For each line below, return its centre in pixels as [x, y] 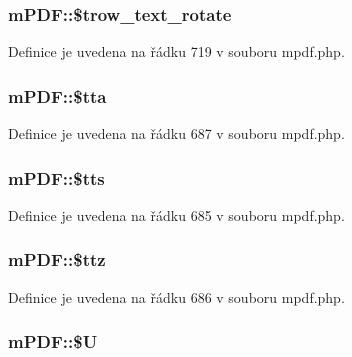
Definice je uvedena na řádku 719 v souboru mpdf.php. [176, 51]
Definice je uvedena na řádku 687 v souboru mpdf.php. [176, 133]
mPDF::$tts [56, 177]
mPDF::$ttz [57, 259]
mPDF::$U [53, 341]
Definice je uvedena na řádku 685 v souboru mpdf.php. [176, 214]
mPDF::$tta [57, 95]
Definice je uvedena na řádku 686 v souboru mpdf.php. [176, 296]
